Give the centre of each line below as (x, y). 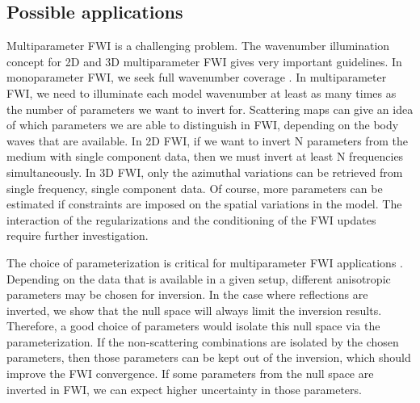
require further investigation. (78, 235)
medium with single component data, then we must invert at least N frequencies (205, 156)
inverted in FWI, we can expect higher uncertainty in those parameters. (184, 389)
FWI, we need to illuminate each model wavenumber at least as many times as (202, 92)
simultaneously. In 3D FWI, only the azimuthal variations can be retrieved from (205, 172)
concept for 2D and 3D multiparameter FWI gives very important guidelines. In (204, 61)
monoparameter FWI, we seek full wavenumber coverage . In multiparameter (197, 77)
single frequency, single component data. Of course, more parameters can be (195, 188)
